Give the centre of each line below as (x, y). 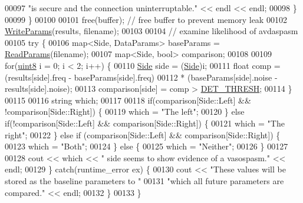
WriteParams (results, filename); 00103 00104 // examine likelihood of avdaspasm (151, 31)
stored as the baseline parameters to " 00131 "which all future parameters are (144, 180)
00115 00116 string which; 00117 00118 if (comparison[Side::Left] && (128, 100)
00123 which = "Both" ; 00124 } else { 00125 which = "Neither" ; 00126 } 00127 (146, 146)
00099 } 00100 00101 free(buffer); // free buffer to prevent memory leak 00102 (146, 19)
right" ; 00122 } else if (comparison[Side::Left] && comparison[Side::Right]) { (143, 134)
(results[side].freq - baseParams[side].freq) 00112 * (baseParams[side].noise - (141, 77)
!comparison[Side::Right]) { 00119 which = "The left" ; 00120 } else (125, 112)
